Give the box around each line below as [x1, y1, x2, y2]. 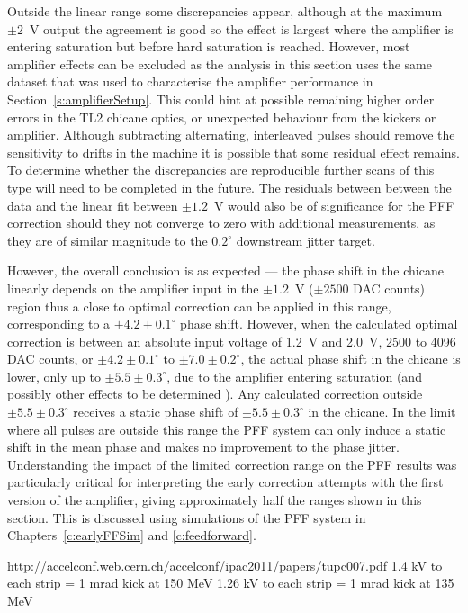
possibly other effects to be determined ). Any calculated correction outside [7, 384, 423, 403]
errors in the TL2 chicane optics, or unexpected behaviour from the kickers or [7, 107, 436, 126]
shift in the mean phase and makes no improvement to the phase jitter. [7, 437, 400, 456]
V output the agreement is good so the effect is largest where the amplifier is [29, 19, 454, 38]
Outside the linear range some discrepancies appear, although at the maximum [7, 2, 443, 20]
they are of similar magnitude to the [7, 230, 208, 249]
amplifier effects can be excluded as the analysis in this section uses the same [7, 54, 432, 73]
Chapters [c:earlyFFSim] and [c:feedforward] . [7, 526, 256, 545]
